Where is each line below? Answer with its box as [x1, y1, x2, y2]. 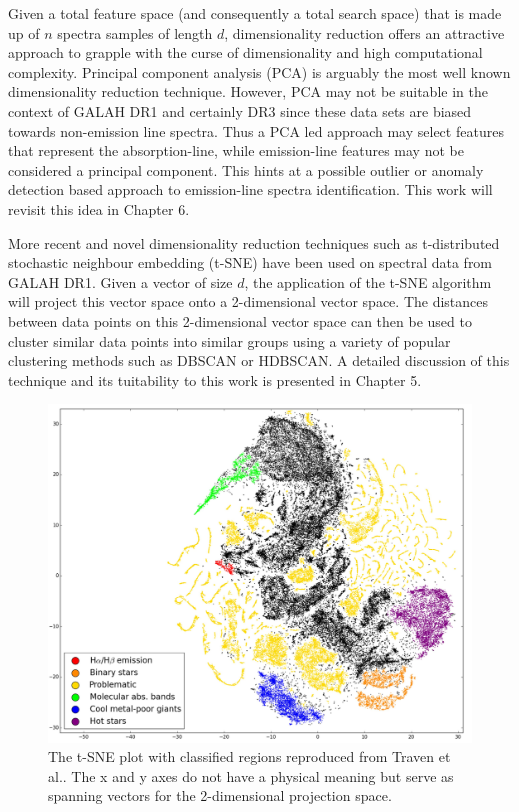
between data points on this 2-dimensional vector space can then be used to [8, 310, 472, 331]
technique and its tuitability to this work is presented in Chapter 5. [8, 369, 422, 390]
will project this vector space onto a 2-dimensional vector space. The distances [8, 291, 489, 312]
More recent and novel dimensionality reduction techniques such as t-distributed [8, 232, 500, 253]
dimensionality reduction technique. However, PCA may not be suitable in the [8, 81, 488, 102]
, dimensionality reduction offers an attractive [224, 22, 505, 43]
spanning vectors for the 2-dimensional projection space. [48, 785, 392, 806]
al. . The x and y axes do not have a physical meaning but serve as [48, 765, 454, 786]
